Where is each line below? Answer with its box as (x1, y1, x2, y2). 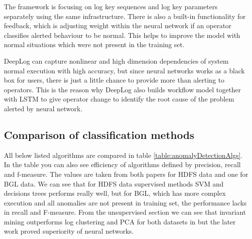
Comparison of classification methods (4, 127, 195, 142)
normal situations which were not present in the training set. (4, 39, 185, 50)
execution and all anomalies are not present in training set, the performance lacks (4, 197, 247, 207)
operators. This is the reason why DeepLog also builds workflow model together (4, 84, 241, 94)
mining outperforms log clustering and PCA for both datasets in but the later (4, 216, 236, 226)
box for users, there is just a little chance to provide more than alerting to (4, 75, 224, 85)
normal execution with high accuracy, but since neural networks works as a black (4, 65, 245, 75)
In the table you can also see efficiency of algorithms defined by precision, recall (4, 159, 241, 170)
